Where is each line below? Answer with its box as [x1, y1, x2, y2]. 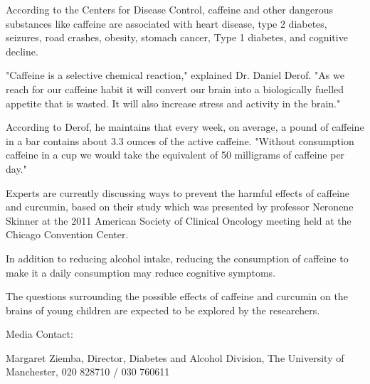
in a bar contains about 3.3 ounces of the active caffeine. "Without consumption [6, 133, 354, 148]
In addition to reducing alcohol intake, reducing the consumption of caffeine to [6, 250, 349, 265]
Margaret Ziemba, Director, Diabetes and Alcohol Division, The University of [6, 350, 344, 365]
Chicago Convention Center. [6, 227, 129, 242]
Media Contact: [6, 326, 73, 341]
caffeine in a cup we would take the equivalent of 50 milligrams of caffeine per [6, 147, 345, 162]
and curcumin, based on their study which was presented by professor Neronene [6, 199, 354, 214]
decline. [6, 43, 38, 58]
